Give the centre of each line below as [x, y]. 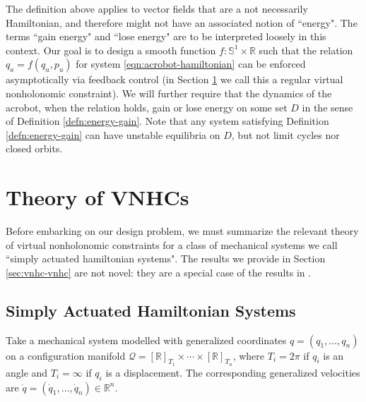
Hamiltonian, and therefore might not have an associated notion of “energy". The [182, 22]
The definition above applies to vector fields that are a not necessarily [157, 8]
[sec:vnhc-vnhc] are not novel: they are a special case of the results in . [159, 272]
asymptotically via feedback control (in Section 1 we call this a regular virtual [175, 79]
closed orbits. [34, 148]
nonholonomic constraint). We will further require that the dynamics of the [169, 93]
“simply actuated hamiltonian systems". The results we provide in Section [166, 258]
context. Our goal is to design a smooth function [111, 50]
